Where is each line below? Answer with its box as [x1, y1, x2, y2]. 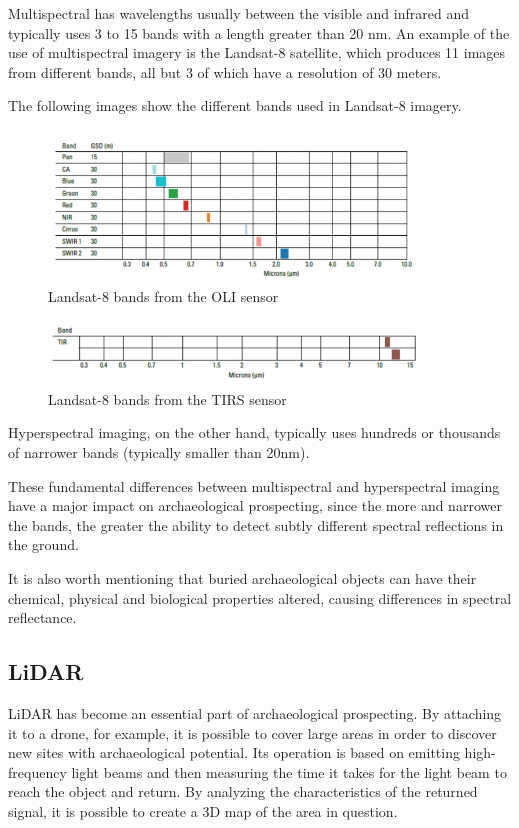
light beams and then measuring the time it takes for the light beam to [71, 761, 507, 782]
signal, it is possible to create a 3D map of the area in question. [8, 800, 398, 821]
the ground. [8, 534, 79, 555]
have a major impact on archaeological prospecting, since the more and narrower [8, 495, 502, 516]
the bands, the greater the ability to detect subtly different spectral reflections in [8, 514, 504, 535]
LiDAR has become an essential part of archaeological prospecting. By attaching [8, 702, 502, 723]
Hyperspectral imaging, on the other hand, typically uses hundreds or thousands [8, 422, 501, 443]
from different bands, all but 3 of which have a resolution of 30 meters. [8, 61, 442, 82]
